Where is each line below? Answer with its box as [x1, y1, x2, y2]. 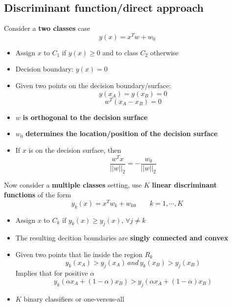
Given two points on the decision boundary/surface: [15, 80, 171, 91]
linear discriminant [152, 180, 217, 190]
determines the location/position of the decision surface [25, 128, 218, 139]
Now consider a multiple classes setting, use [4, 180, 142, 190]
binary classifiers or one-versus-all [23, 293, 124, 304]
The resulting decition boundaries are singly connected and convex [15, 233, 229, 243]
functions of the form [4, 189, 71, 200]
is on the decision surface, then [28, 144, 121, 155]
